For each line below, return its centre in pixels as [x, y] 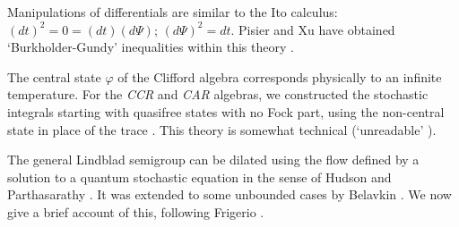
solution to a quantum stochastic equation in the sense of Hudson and [199, 177]
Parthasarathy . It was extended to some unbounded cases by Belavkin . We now [229, 194]
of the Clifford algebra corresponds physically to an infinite [280, 76]
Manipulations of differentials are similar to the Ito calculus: [173, 12]
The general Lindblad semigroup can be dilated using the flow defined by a [213, 160]
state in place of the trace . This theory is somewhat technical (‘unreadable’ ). [222, 129]
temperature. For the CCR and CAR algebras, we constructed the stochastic [218, 94]
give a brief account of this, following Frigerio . [136, 211]
